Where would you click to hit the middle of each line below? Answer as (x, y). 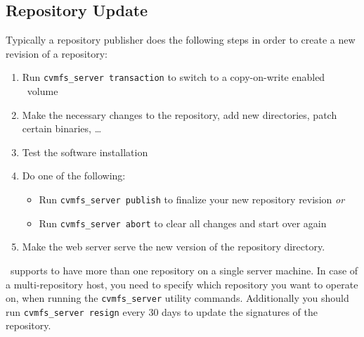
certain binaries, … (62, 128)
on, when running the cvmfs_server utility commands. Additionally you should (177, 298)
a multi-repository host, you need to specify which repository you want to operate (182, 284)
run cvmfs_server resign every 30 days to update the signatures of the (162, 311)
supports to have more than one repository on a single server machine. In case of (184, 270)
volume (43, 91)
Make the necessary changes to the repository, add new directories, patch (180, 114)
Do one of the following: (74, 176)
